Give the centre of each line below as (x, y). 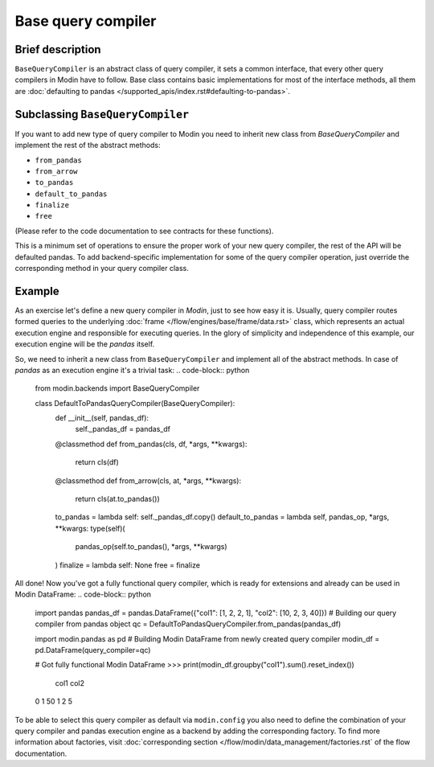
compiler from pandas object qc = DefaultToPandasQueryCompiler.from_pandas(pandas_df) (188, 624)
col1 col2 (70, 683)
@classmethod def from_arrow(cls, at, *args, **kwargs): (148, 480)
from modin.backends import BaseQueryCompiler (117, 388)
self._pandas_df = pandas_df (123, 429)
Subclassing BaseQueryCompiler (102, 114)
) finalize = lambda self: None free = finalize (128, 565)
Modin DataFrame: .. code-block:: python (83, 594)
